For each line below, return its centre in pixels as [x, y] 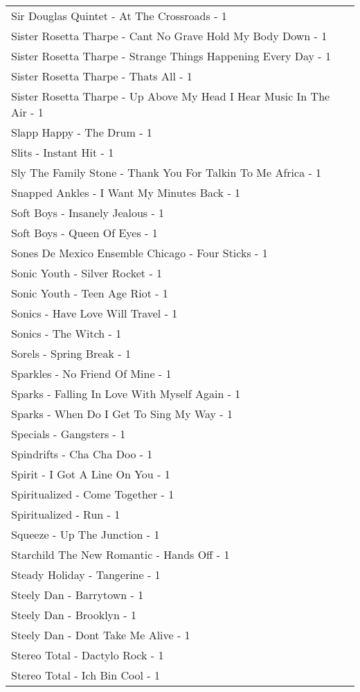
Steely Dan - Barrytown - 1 [78, 595]
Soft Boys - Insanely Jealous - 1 [88, 213]
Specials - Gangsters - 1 [69, 434]
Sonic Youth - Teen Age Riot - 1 [90, 293]
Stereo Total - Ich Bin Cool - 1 [85, 675]
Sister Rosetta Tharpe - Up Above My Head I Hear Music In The [171, 96]
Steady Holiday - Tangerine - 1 [86, 574]
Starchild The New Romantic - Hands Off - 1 [120, 554]
